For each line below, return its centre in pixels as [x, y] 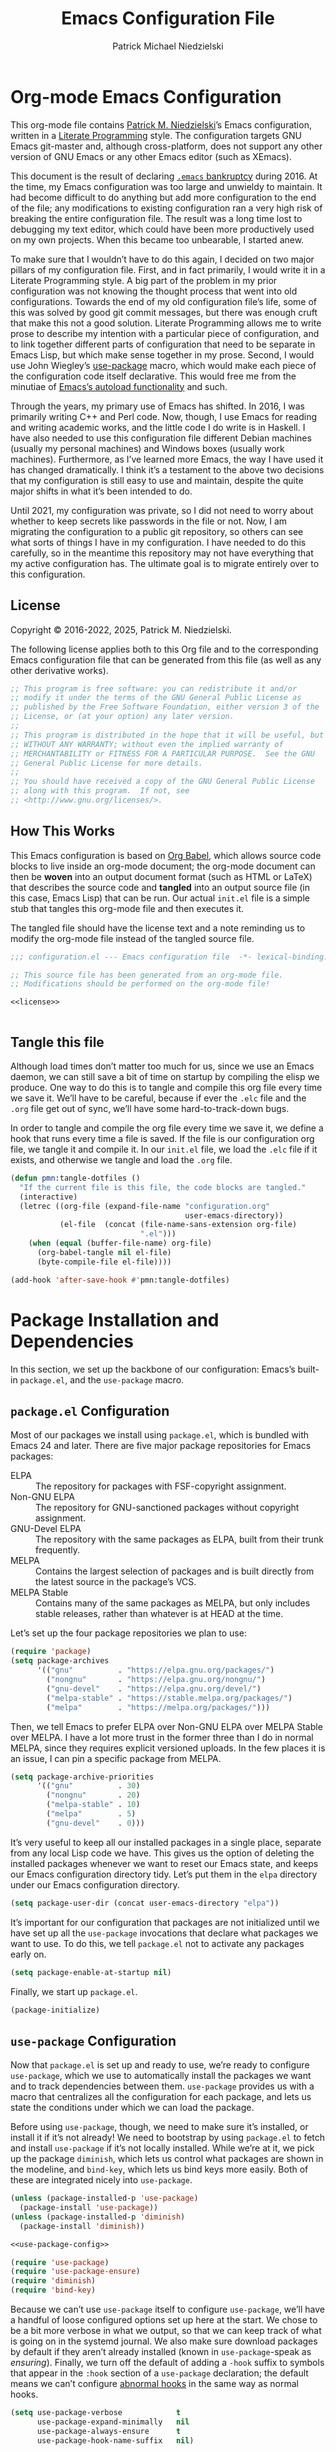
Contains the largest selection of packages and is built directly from [175, 1571]
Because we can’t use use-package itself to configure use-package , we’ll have [167, 2309]
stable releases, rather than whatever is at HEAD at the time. [159, 1614]
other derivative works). [59, 670]
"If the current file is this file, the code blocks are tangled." [163, 1187]
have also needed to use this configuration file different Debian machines [161, 438]
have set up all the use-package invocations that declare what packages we [164, 1933]
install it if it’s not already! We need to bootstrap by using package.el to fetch [168, 2138]
